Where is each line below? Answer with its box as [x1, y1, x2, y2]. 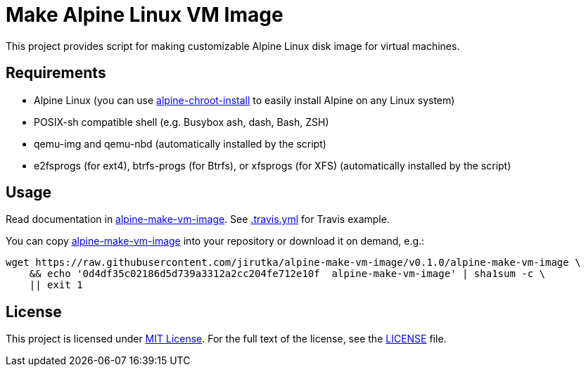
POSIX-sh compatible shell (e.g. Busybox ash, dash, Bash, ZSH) [34, 115, 329, 128]
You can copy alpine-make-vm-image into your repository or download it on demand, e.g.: [6, 235, 425, 248]
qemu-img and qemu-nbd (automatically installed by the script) [34, 137, 326, 150]
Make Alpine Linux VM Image [6, 3, 284, 27]
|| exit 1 [29, 279, 83, 291]
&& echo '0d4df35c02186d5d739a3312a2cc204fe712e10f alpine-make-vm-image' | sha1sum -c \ [29, 268, 546, 280]
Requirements [6, 64, 106, 82]
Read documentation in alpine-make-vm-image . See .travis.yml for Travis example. [6, 213, 390, 226]
